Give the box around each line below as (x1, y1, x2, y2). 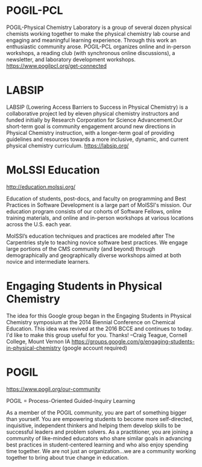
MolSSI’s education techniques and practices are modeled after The (6, 232, 175, 240)
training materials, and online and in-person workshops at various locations (6, 214, 194, 221)
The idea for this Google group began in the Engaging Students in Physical (6, 312, 192, 319)
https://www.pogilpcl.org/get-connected (6, 62, 107, 70)
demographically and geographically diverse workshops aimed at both (6, 252, 182, 259)
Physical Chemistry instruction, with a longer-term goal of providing (6, 129, 175, 136)
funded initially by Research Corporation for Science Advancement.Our (6, 116, 183, 123)
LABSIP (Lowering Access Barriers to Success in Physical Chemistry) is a (6, 103, 188, 111)
